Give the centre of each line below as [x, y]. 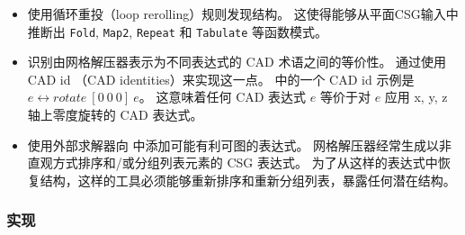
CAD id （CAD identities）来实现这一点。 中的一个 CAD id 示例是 [221, 79]
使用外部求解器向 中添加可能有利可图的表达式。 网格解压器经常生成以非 [240, 145]
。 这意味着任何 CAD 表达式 [223, 97]
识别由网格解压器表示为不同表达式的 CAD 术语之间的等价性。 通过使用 [237, 62]
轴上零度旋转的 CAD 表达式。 [115, 115]
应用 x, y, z [416, 97]
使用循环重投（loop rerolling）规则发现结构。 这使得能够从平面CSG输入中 [243, 14]
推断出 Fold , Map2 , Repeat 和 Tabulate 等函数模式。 [178, 31]
